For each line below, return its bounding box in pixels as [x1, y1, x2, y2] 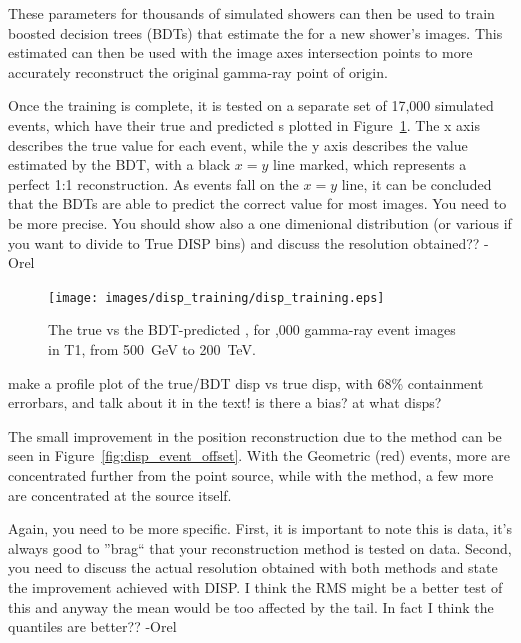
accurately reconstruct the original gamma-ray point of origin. [8, 61, 388, 82]
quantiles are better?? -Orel [8, 616, 177, 637]
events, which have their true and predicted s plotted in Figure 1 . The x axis [8, 114, 480, 135]
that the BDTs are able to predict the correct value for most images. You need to [8, 193, 507, 214]
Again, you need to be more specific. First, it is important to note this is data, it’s [8, 518, 512, 539]
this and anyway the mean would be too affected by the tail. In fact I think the [8, 596, 494, 617]
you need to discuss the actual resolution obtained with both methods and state [8, 557, 498, 578]
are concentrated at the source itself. [8, 484, 232, 505]
